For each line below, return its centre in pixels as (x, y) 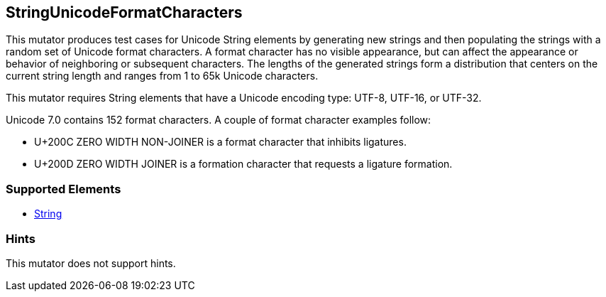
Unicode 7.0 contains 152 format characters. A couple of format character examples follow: (219, 120)
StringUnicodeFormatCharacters (124, 12)
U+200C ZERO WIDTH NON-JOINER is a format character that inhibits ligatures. (220, 142)
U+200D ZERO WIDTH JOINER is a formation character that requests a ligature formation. (243, 164)
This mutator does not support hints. (91, 263)
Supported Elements (64, 189)
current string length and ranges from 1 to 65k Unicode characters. (162, 76)
